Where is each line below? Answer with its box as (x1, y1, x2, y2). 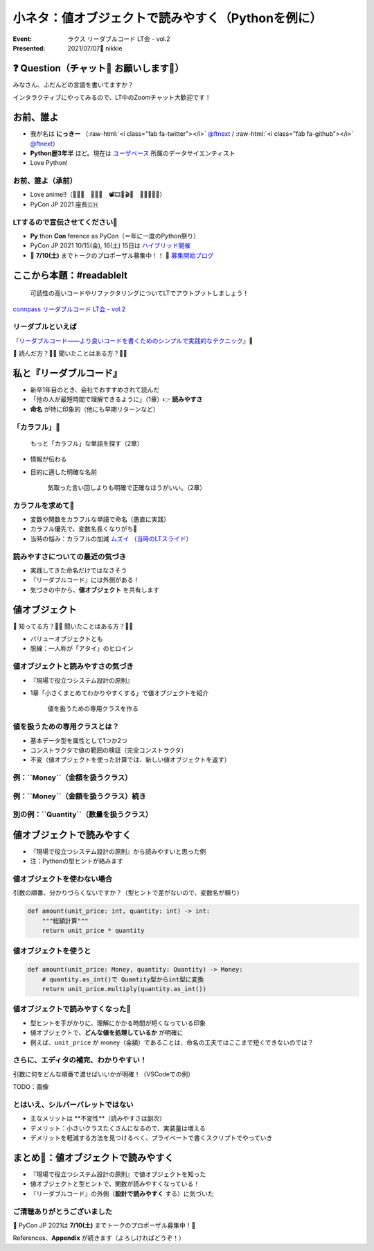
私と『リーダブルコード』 (12, 367, 123, 379)
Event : (12, 35, 33, 43)
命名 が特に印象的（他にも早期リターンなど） (30, 405, 159, 413)
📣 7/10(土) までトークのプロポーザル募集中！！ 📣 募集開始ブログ (30, 251, 214, 259)
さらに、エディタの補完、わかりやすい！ (12, 1056, 148, 1065)
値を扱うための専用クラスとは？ (12, 721, 120, 731)
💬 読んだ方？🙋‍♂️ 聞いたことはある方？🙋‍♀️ (12, 349, 127, 358)
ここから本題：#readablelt (12, 269, 128, 281)
